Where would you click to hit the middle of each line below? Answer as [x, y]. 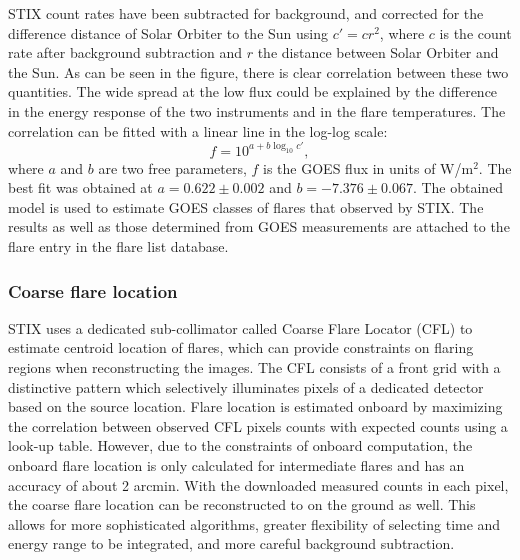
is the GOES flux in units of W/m [368, 167]
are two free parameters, [172, 167]
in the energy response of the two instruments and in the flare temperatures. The [257, 110]
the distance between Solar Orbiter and [378, 52]
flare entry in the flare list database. [118, 246]
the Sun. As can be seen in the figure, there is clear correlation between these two [258, 71]
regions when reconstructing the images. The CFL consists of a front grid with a [254, 367]
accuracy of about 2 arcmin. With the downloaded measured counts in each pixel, [258, 484]
